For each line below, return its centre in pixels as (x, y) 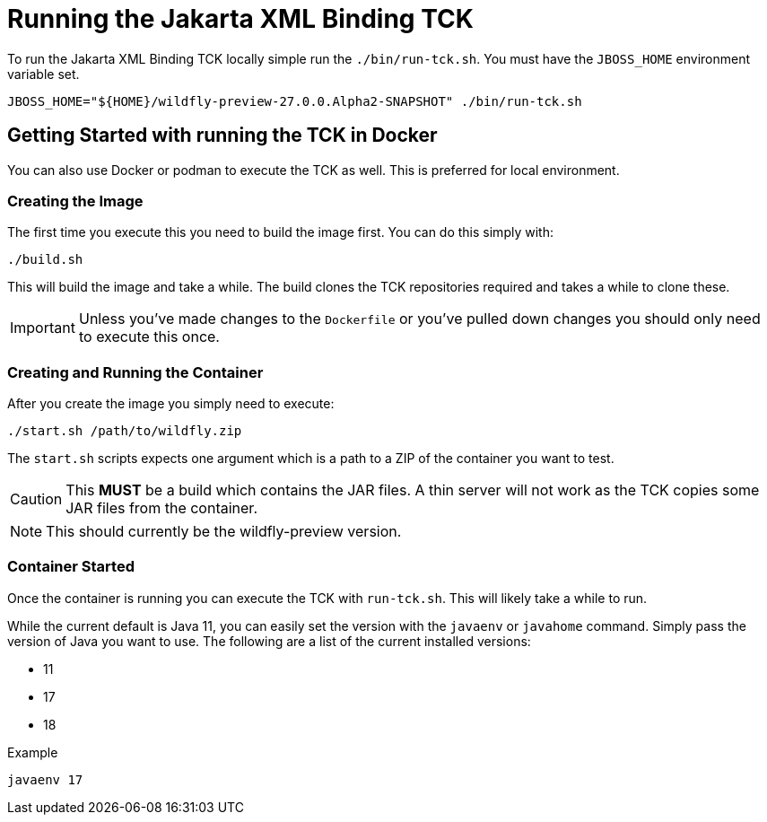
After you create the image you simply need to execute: (171, 404)
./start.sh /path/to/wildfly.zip (125, 431)
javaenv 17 (45, 779)
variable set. (44, 74)
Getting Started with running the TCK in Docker (222, 136)
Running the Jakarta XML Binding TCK (240, 19)
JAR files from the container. (161, 508)
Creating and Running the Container (135, 372)
